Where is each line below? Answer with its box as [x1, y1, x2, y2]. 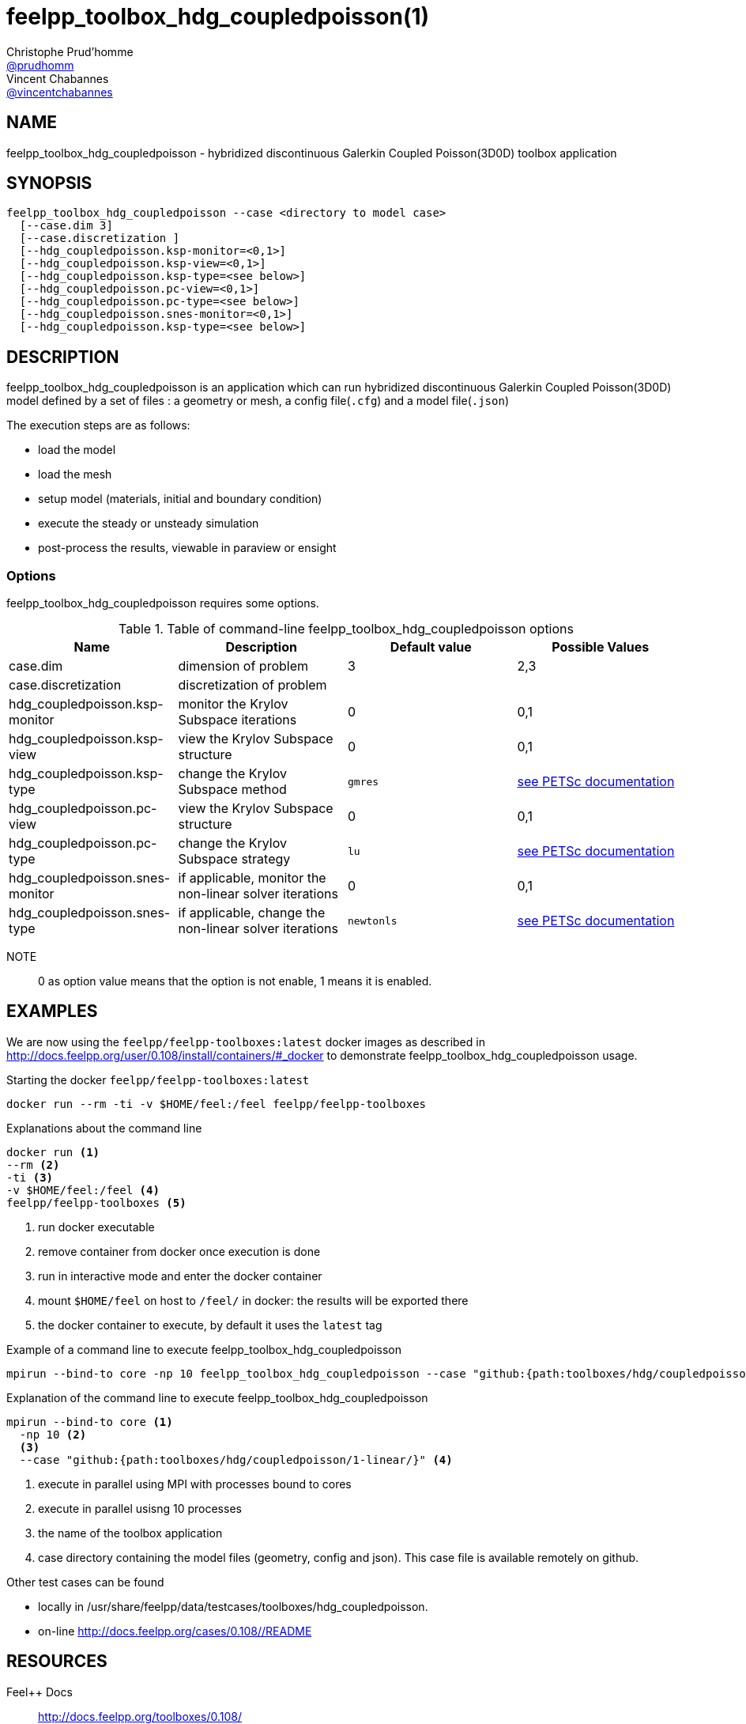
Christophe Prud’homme [6, 44, 134, 59]
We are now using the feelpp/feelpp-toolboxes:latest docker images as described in [6, 1034, 485, 1049]
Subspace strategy [178, 851, 291, 868]
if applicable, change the [178, 905, 326, 921]
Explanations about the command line [6, 1121, 202, 1135]
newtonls [348, 914, 397, 927]
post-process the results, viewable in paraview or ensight [38, 541, 337, 555]
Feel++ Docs [6, 1684, 73, 1699]
